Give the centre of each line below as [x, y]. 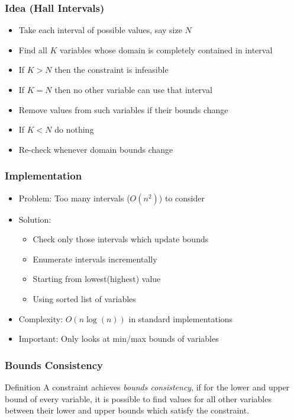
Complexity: [41, 318]
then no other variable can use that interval [133, 89]
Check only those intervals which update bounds [121, 239]
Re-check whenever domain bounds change [96, 149]
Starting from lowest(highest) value [97, 279]
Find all [33, 49]
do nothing [74, 129]
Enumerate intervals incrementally [95, 259]
